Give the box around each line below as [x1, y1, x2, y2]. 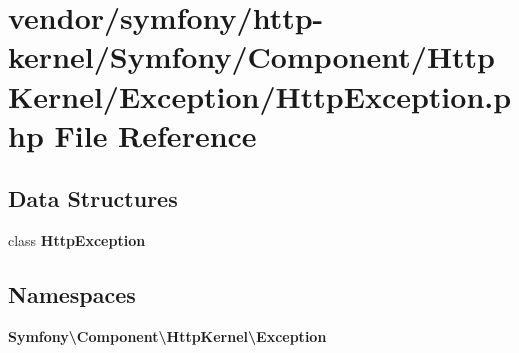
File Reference [54, 114, 257, 155]
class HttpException [8, 230, 146, 251]
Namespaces [8, 279, 136, 310]
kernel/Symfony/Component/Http [8, 36, 496, 77]
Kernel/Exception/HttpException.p [8, 75, 512, 116]
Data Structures [8, 183, 178, 214]
